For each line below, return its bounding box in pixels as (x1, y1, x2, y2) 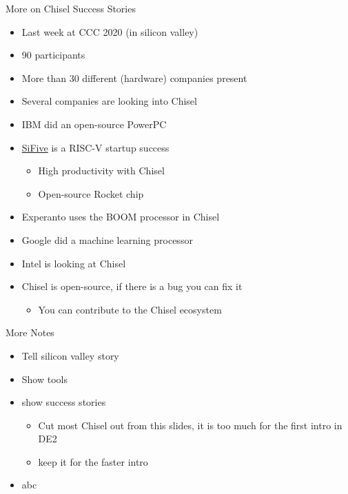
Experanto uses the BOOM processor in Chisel (21, 209, 220, 224)
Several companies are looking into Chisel (21, 94, 197, 108)
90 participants (21, 48, 85, 62)
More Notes (6, 325, 54, 340)
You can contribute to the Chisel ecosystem (38, 302, 222, 316)
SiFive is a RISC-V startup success (21, 140, 170, 154)
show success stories (21, 395, 106, 409)
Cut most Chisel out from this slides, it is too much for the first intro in (38, 418, 342, 432)
